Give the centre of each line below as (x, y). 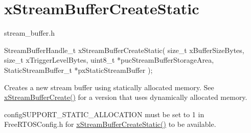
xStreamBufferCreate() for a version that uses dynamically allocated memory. (126, 97)
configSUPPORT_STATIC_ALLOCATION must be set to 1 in (104, 114)
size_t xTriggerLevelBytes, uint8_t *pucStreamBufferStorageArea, (109, 60)
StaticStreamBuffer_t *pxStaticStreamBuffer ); (78, 70)
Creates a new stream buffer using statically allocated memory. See (109, 87)
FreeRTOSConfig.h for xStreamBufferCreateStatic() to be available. (110, 124)
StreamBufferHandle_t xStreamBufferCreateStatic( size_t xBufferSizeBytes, (124, 50)
